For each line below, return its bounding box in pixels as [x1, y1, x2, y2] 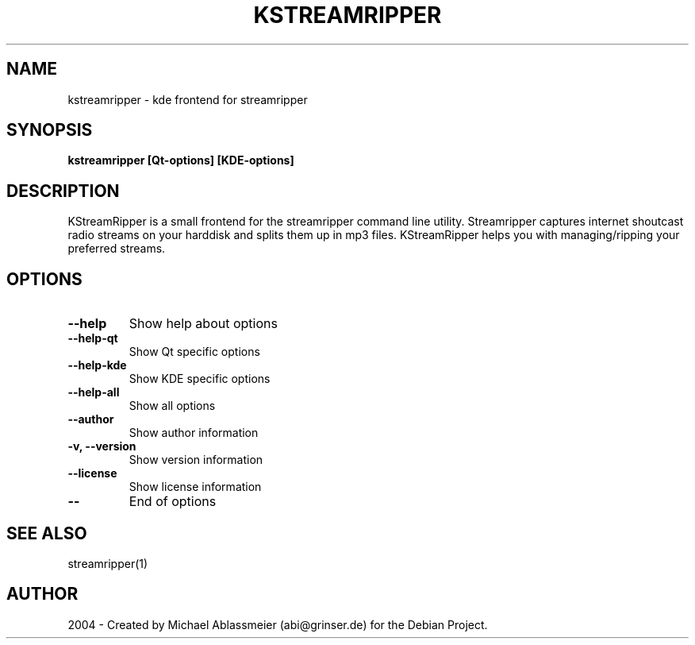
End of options [129, 493, 217, 510]
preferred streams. [67, 241, 166, 256]
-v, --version [67, 439, 136, 454]
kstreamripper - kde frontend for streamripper [67, 92, 308, 106]
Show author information [129, 426, 259, 440]
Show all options [129, 399, 216, 413]
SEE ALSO [6, 523, 87, 543]
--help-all [67, 385, 120, 400]
